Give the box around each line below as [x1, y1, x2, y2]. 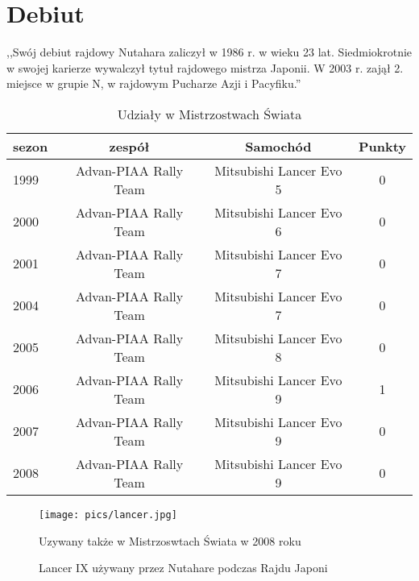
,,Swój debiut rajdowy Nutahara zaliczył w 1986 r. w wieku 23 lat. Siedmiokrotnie [6, 44, 413, 60]
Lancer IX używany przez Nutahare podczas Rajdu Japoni [39, 559, 328, 576]
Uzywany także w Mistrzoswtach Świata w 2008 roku [39, 532, 301, 549]
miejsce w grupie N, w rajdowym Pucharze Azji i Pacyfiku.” [6, 75, 301, 92]
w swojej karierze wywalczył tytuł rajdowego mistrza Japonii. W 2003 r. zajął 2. [6, 59, 404, 76]
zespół [109, 136, 150, 156]
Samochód [245, 136, 312, 156]
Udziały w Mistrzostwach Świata [117, 104, 302, 123]
